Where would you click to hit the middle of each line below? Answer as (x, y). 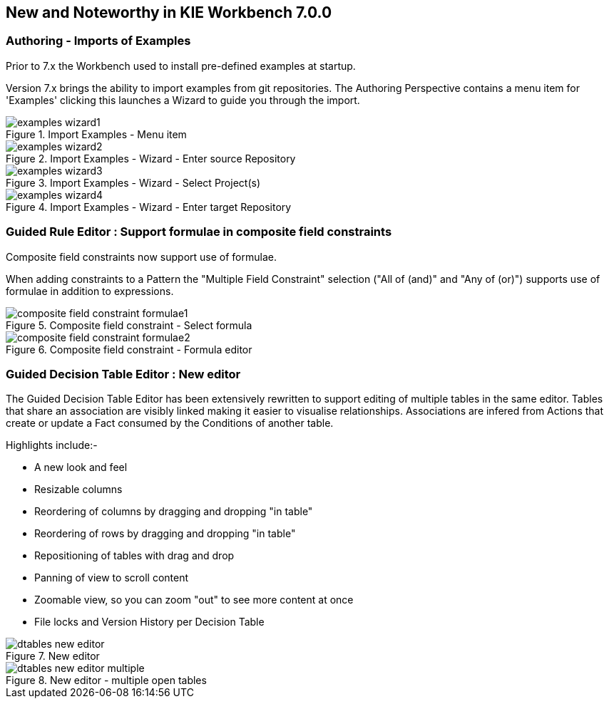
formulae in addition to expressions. (90, 291)
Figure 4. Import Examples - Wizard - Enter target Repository (149, 207)
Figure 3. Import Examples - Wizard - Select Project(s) (133, 182)
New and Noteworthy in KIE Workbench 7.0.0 (169, 12)
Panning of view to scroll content (112, 578)
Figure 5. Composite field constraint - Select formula (129, 325)
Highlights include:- (52, 445)
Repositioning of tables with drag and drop (134, 556)
